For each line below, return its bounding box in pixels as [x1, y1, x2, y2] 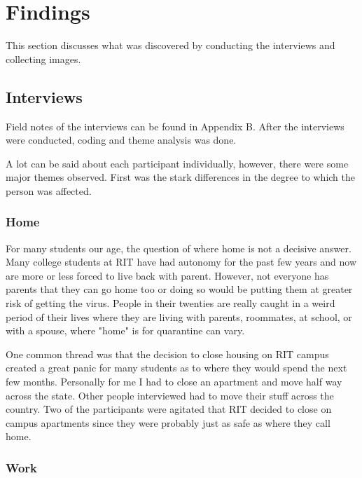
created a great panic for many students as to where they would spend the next [6, 360, 347, 375]
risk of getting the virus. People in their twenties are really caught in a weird [6, 296, 335, 310]
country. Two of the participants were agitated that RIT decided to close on [6, 402, 332, 416]
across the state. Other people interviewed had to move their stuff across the [6, 388, 334, 402]
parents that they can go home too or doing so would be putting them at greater [6, 282, 353, 296]
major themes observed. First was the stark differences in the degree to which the [6, 170, 355, 184]
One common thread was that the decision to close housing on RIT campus [6, 346, 329, 361]
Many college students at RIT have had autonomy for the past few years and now [6, 254, 357, 269]
